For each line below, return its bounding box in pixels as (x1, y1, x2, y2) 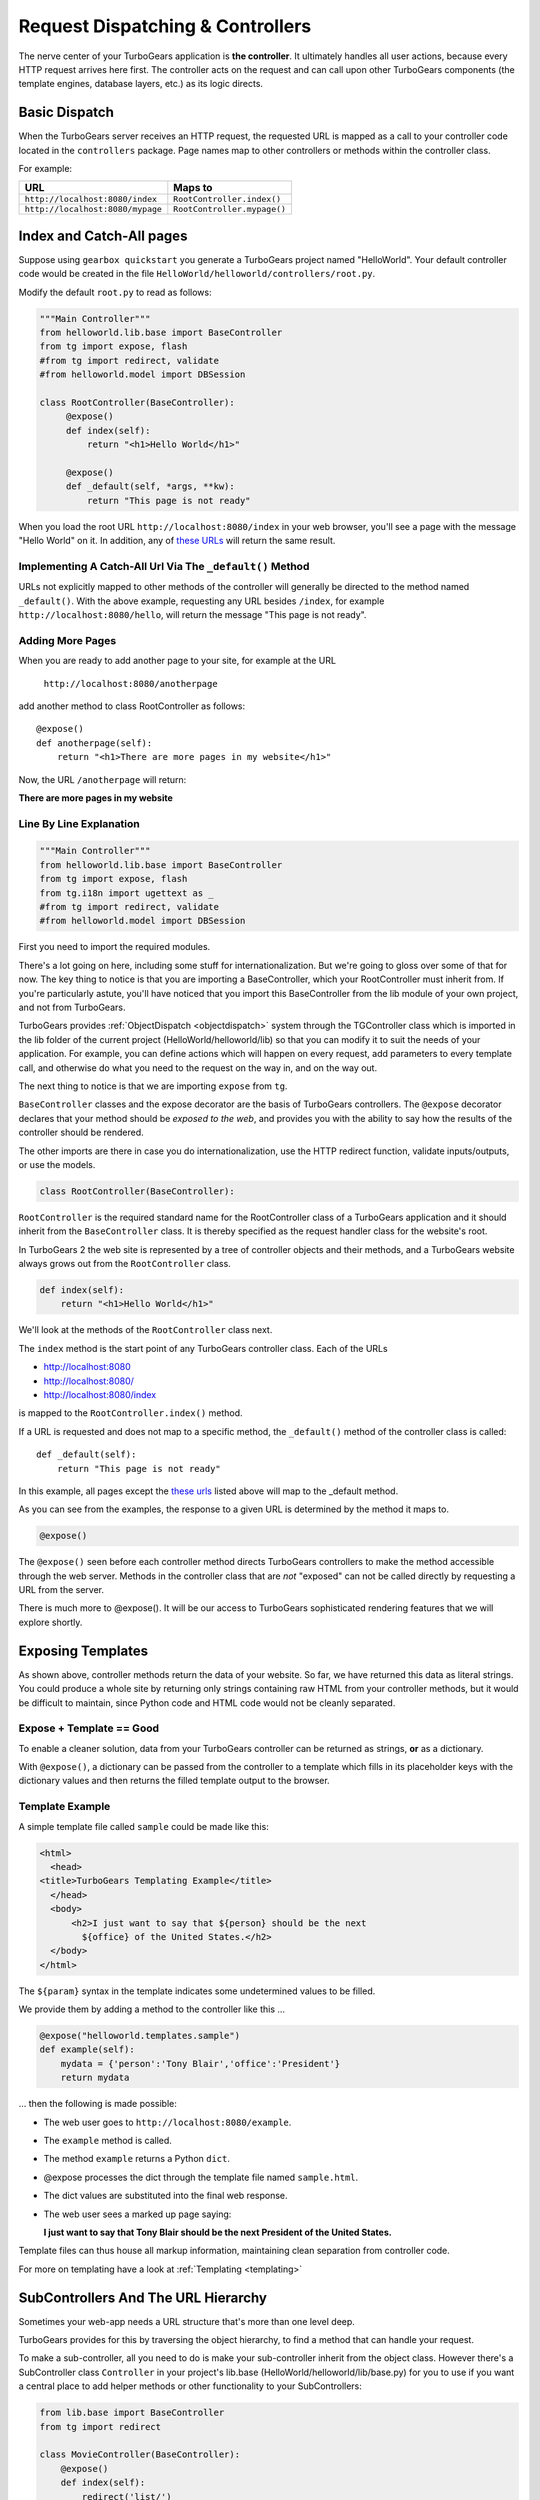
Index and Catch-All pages (18, 227, 188, 244)
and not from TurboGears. (18, 1001, 126, 1013)
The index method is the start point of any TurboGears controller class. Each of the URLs (18, 1342, 389, 1354)
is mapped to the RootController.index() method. (18, 1407, 244, 1419)
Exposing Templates (18, 1642, 149, 1659)
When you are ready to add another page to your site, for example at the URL (18, 655, 337, 667)
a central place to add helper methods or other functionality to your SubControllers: (18, 2380, 362, 2392)
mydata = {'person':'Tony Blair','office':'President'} (60, 2058, 341, 2069)
